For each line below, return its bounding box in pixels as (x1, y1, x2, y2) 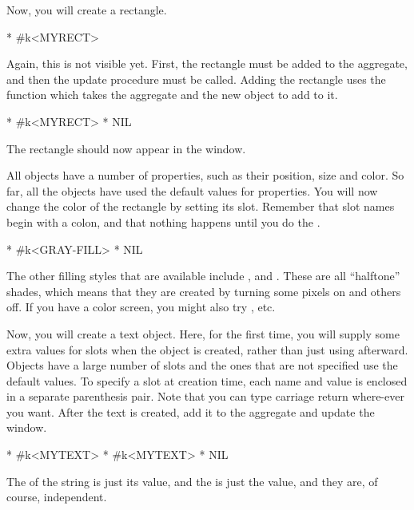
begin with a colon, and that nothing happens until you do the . (6, 213, 320, 230)
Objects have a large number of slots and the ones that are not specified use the (6, 357, 398, 374)
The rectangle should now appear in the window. (6, 140, 246, 156)
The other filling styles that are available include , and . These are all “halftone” (6, 267, 400, 284)
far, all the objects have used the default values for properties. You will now (6, 182, 378, 199)
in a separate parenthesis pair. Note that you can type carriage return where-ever (6, 388, 404, 405)
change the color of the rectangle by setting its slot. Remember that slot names (6, 198, 395, 215)
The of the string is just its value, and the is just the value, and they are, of (6, 472, 378, 489)
